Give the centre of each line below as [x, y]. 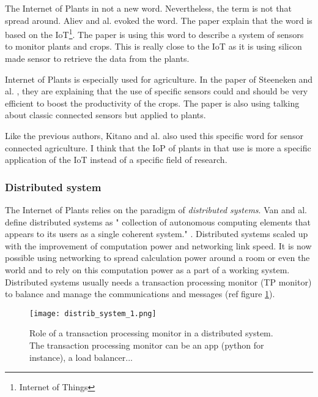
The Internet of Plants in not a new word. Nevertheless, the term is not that [148, 8]
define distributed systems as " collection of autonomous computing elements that [158, 221]
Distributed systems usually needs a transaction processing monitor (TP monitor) [158, 282]
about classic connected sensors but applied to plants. [105, 115]
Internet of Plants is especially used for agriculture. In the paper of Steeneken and [159, 79]
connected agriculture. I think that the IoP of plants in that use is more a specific [158, 147]
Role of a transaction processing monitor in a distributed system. [151, 333]
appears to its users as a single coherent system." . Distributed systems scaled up [157, 234]
